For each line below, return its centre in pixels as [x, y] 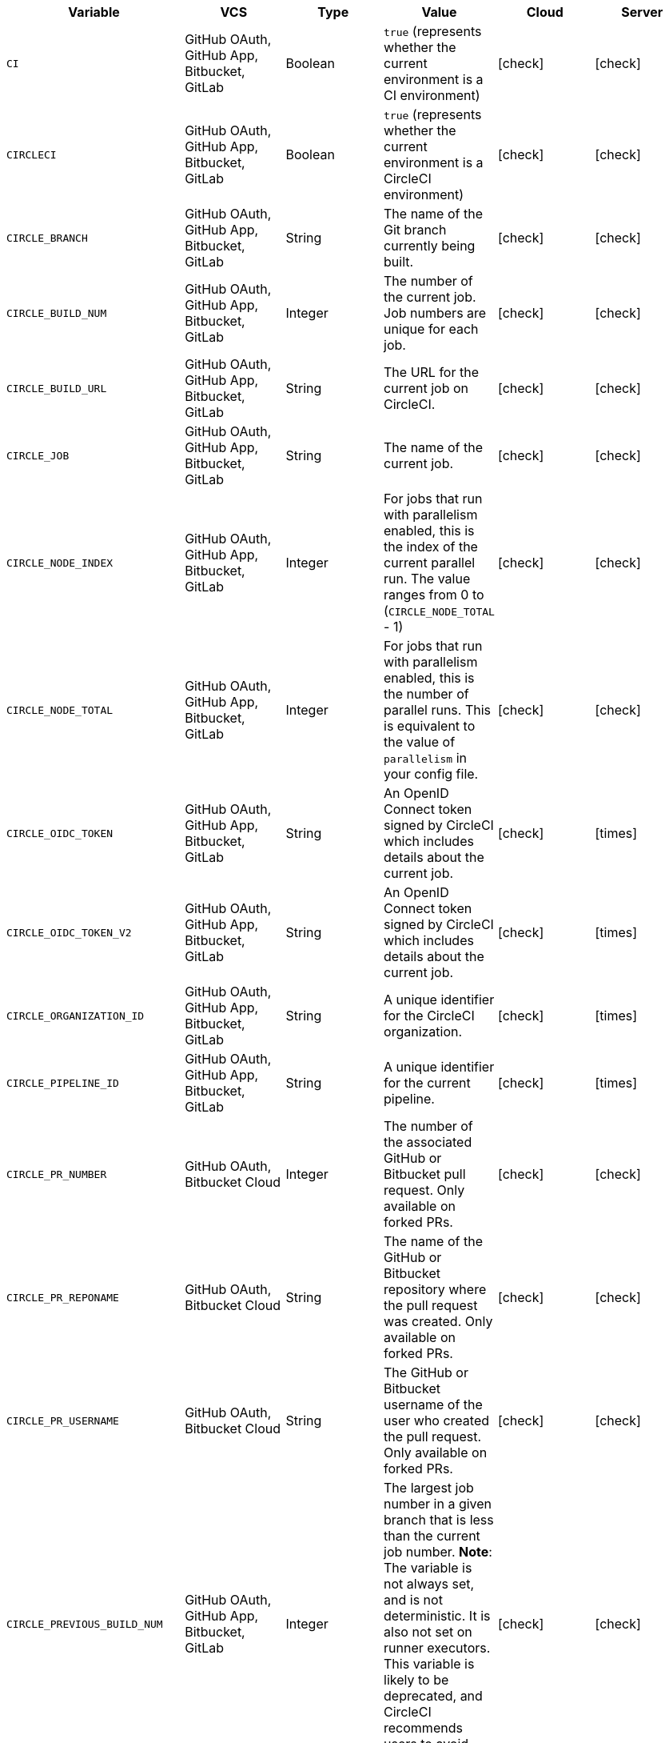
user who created [437, 1420]
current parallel [430, 563]
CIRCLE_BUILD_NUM [57, 313]
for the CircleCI [429, 1016]
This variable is [429, 1664]
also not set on [428, 1632]
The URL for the [431, 372]
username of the [433, 1404]
